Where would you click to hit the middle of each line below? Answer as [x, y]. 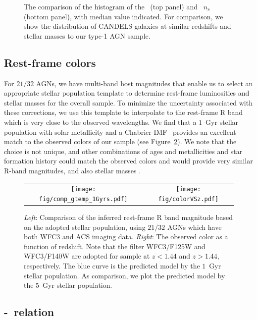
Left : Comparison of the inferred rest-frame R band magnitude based [128, 217]
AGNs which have [194, 227]
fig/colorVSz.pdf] [188, 199]
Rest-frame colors [50, 62]
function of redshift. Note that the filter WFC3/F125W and [115, 246]
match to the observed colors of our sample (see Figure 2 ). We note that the [120, 141]
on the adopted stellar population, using [85, 227]
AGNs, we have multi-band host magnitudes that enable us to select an [144, 83]
